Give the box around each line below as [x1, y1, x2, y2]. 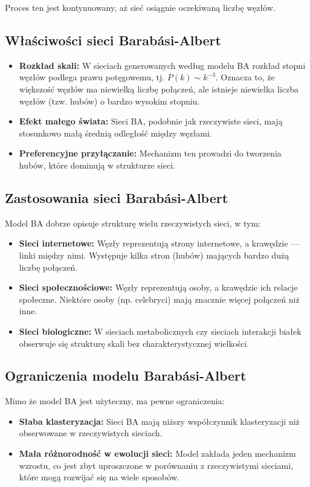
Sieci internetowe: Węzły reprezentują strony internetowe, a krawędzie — [19, 237, 300, 250]
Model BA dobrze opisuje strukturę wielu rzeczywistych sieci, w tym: [5, 216, 260, 229]
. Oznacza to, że [215, 71, 275, 83]
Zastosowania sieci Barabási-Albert [5, 188, 228, 207]
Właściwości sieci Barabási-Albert [5, 30, 221, 49]
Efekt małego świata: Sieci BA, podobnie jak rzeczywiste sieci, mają [19, 115, 283, 127]
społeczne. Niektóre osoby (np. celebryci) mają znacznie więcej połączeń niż [19, 292, 300, 305]
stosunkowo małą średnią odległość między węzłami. [19, 126, 212, 139]
